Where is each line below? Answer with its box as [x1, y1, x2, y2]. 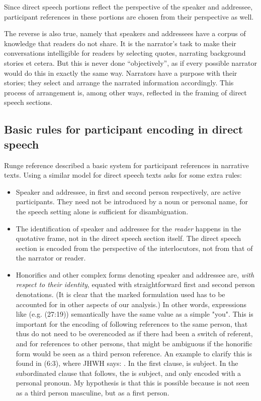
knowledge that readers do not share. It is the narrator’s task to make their [4, 38, 236, 48]
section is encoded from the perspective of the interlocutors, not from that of [16, 242, 253, 253]
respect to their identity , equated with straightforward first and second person [16, 279, 255, 290]
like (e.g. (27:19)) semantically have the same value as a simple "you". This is [16, 309, 253, 319]
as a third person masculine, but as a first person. [16, 387, 169, 397]
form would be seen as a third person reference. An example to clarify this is [16, 348, 252, 358]
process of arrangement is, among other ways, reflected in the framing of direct [4, 87, 247, 97]
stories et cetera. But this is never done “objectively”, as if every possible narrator [4, 57, 257, 68]
